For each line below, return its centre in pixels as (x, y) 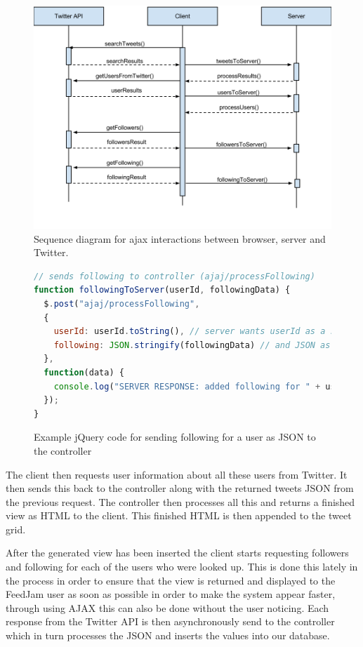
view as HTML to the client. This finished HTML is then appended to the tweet (179, 515)
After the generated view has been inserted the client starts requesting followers (177, 553)
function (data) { (84, 372)
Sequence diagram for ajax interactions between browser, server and (180, 238)
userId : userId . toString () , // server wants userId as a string (207, 332)
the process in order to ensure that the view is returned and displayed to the (171, 580)
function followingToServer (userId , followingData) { (162, 290)
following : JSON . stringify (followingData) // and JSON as (192, 345)
